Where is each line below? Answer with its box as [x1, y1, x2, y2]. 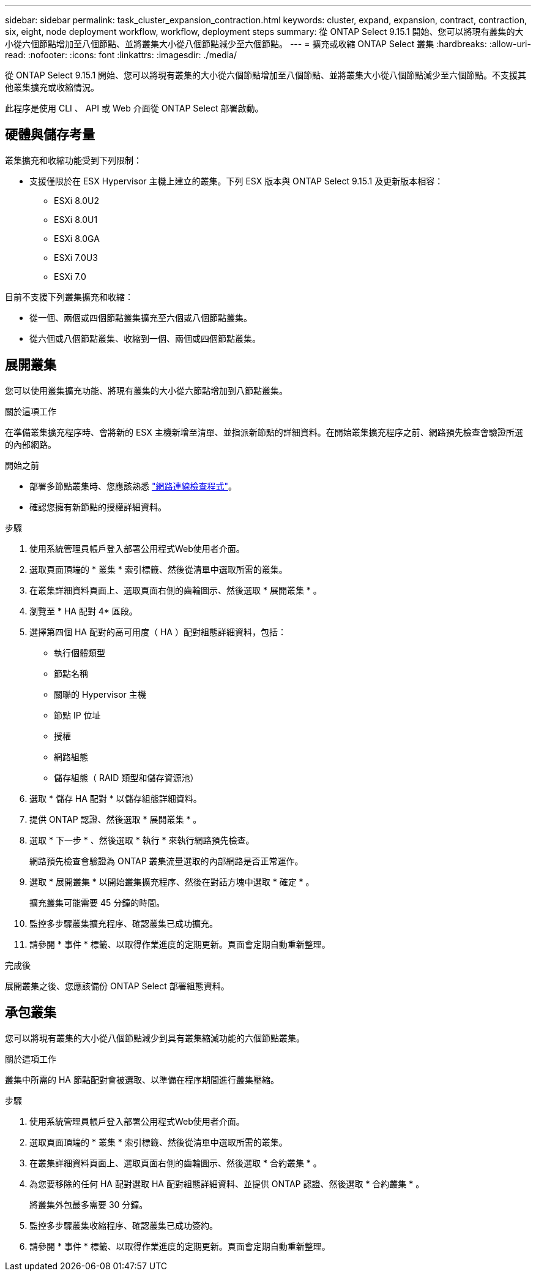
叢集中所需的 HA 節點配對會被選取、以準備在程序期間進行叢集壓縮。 [5, 1074, 279, 1085]
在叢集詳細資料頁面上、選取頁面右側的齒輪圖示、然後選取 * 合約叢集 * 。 [29, 1157, 322, 1168]
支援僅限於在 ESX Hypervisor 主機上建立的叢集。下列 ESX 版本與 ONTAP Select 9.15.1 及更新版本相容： [29, 175, 444, 186]
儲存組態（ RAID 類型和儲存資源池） [54, 772, 199, 783]
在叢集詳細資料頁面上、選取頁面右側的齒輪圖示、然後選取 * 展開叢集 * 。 [29, 584, 322, 595]
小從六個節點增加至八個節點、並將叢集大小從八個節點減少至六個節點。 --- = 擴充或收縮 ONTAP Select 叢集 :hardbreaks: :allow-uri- [5, 39, 531, 49]
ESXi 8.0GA [54, 233, 100, 244]
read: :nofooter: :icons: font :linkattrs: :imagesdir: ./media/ [5, 50, 237, 60]
